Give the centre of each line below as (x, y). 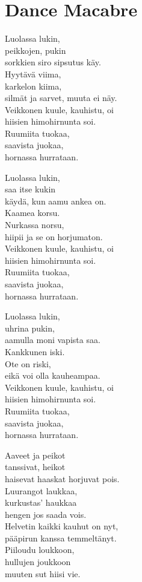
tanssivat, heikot (35, 467)
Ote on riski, (28, 363)
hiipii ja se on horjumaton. (54, 236)
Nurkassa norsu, (35, 225)
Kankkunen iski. (35, 351)
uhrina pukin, (30, 328)
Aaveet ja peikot (35, 455)
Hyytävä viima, (33, 74)
